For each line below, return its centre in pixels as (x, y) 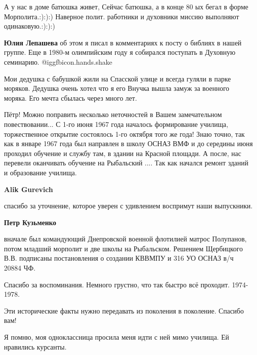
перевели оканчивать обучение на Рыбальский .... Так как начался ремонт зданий (126, 163)
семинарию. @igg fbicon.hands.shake (58, 61)
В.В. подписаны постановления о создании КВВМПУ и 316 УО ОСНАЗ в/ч (119, 258)
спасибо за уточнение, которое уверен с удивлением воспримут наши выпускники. (128, 206)
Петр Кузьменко (30, 222)
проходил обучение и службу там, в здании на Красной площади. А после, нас (123, 153)
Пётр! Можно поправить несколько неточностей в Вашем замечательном (113, 114)
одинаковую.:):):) (30, 26)
